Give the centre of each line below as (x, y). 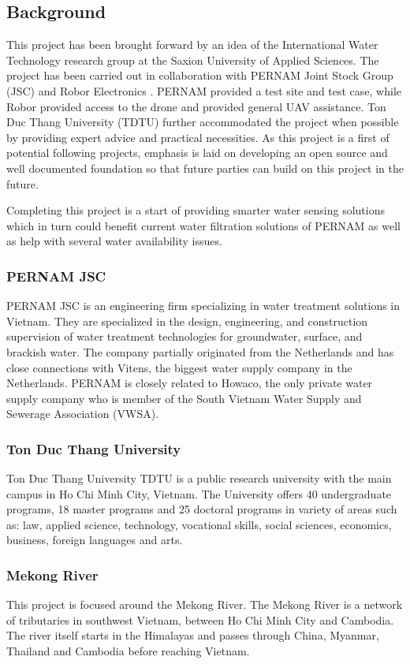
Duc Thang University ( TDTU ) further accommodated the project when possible (203, 122)
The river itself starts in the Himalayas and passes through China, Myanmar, (193, 635)
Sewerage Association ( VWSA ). (83, 414)
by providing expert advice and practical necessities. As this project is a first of (198, 137)
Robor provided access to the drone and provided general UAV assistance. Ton (196, 106)
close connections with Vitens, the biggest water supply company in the (179, 367)
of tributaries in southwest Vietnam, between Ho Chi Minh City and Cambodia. (200, 619)
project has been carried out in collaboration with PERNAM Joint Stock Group (200, 75)
